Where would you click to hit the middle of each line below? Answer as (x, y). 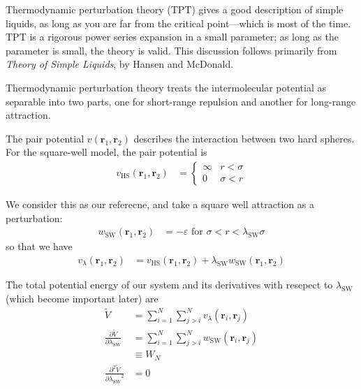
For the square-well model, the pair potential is (106, 152)
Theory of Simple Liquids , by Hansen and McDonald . (120, 64)
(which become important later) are (82, 298)
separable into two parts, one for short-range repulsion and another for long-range (181, 101)
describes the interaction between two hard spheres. (244, 138)
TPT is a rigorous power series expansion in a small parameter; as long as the (172, 37)
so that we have (39, 246)
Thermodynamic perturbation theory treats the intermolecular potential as (166, 87)
